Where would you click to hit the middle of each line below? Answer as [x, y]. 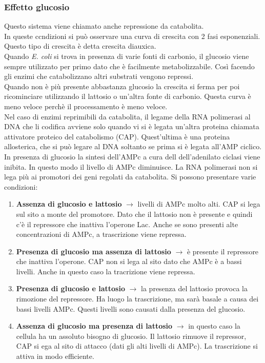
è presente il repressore [223, 251]
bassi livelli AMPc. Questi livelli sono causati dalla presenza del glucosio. [131, 308]
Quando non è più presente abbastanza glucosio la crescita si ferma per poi [122, 86]
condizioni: [21, 186]
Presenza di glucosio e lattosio [70, 288]
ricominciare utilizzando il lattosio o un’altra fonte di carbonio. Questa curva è [128, 96]
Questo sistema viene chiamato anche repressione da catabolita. [104, 26]
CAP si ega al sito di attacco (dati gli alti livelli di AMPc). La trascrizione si [137, 346]
